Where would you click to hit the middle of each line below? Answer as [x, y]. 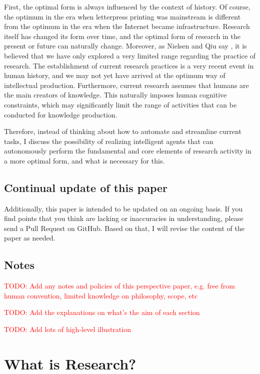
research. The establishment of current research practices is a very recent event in [129, 65]
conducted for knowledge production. [61, 114]
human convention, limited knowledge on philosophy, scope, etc [101, 295]
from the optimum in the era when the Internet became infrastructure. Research [127, 26]
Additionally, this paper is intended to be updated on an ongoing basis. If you [123, 208]
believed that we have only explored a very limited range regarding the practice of [130, 55]
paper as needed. [30, 238]
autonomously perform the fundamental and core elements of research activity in [128, 151]
